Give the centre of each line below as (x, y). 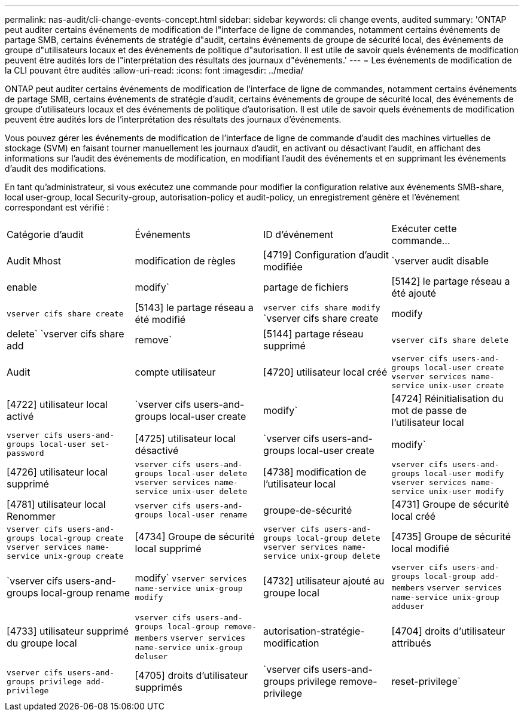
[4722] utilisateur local (57, 404)
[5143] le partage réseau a (194, 307)
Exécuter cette (424, 228)
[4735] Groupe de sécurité (451, 537)
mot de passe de (429, 410)
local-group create (81, 538)
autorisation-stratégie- (314, 631)
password (25, 453)
